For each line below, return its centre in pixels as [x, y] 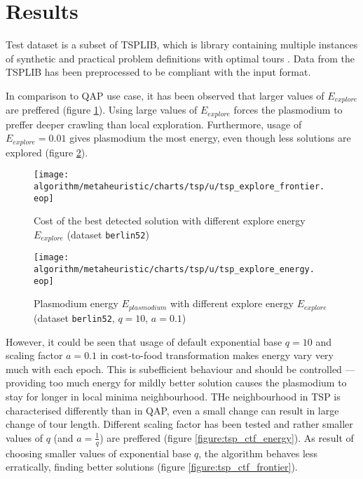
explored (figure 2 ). [47, 152]
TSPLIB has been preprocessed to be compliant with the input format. [158, 72]
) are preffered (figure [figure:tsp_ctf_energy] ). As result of [227, 437]
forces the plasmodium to [288, 110]
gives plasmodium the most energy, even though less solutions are [210, 138]
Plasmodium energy [76, 303]
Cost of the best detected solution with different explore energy [170, 221]
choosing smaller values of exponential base [98, 453]
